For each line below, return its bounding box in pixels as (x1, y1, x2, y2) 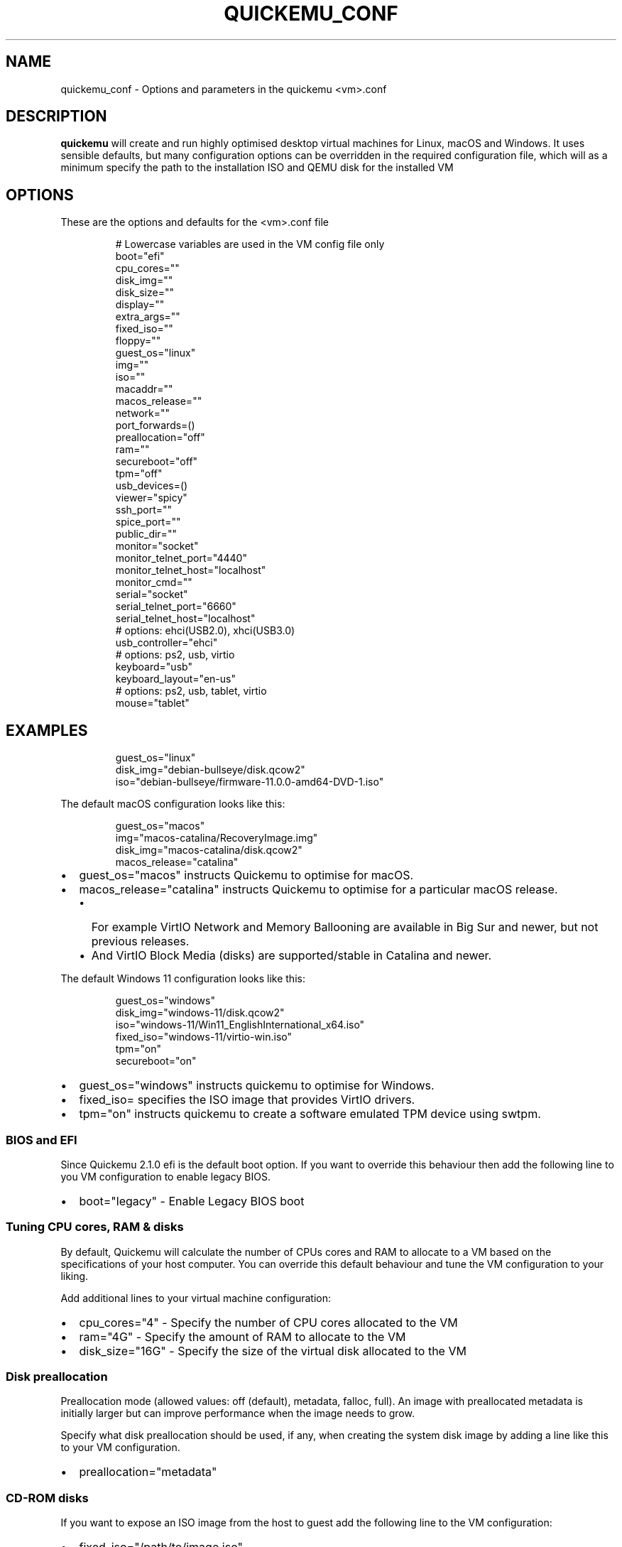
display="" (115, 298, 165, 311)
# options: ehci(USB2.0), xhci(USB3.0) (115, 624, 295, 637)
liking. (60, 1269, 89, 1282)
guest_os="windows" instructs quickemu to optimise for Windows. (79, 1078, 435, 1093)
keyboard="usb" (115, 661, 192, 673)
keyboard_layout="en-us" (115, 673, 236, 685)
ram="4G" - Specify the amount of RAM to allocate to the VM (79, 1329, 406, 1344)
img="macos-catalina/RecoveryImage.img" (115, 832, 318, 845)
